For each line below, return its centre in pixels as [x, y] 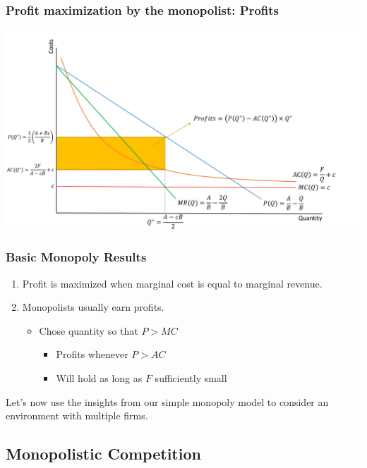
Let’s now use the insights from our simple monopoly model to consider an [167, 401]
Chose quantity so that [89, 330]
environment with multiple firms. [77, 415]
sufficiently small [191, 377]
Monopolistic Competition [103, 454]
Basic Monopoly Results [76, 257]
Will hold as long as [99, 377]
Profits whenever [92, 354]
